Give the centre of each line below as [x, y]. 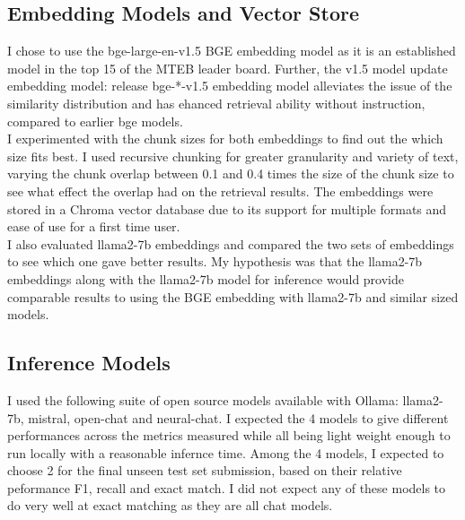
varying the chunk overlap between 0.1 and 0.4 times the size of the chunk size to [231, 173]
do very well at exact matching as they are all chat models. [170, 505]
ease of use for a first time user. [94, 226]
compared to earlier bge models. [95, 121]
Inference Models [89, 363]
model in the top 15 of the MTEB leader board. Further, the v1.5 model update [228, 68]
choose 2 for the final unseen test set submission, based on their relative [205, 470]
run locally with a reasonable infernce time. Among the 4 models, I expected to [226, 452]
